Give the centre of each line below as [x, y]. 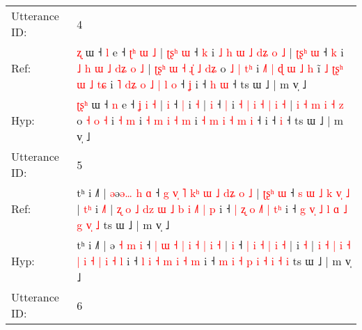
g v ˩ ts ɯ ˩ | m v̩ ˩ [123, 225]
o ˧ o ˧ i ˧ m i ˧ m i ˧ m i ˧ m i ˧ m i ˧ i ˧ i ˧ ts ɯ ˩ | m [210, 120]
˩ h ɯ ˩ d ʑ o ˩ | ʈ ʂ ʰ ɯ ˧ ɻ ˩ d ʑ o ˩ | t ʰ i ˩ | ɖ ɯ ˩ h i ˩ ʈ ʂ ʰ [210, 68]
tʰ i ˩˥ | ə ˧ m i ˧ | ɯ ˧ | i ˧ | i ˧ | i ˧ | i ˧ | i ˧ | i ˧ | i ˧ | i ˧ [214, 245]
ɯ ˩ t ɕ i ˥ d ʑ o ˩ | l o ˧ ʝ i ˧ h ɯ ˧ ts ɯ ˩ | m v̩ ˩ [192, 84]
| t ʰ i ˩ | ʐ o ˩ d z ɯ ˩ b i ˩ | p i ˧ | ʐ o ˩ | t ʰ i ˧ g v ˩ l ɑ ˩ [212, 209]
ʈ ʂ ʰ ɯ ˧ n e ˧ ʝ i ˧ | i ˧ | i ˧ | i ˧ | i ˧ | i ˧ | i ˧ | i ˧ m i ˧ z [210, 104]
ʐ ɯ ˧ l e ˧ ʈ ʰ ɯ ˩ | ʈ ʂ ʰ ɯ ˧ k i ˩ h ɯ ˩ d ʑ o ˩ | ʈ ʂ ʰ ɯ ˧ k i [210, 52]
